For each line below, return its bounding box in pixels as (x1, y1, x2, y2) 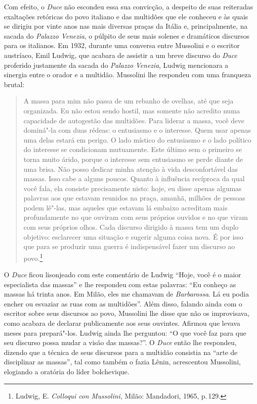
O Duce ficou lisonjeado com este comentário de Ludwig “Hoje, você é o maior (4, 269, 241, 280)
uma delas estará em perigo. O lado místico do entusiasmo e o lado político (23, 134, 252, 145)
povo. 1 (23, 251, 43, 263)
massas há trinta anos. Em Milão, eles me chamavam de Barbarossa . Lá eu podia (4, 289, 249, 299)
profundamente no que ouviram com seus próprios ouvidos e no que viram (23, 212, 248, 222)
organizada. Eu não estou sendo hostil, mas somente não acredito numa (23, 105, 240, 115)
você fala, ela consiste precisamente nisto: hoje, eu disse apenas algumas (23, 183, 242, 193)
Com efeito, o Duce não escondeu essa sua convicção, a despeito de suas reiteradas (4, 1, 253, 11)
